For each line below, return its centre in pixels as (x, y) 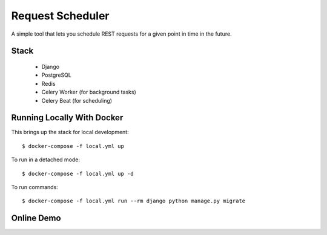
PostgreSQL (57, 75)
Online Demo (36, 218)
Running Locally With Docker (67, 118)
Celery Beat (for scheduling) (77, 100)
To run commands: (35, 187)
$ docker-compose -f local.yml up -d (78, 173)
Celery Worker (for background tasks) (89, 92)
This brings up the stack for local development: (70, 132)
